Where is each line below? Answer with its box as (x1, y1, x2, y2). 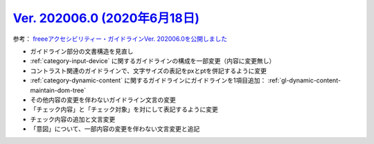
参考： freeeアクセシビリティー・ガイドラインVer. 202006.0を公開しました (12, 35, 228, 43)
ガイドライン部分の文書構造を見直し (30, 47, 134, 55)
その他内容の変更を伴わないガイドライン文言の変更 (30, 96, 176, 104)
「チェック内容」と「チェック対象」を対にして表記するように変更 (30, 105, 218, 114)
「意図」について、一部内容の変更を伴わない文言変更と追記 (30, 125, 200, 133)
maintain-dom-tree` (30, 86, 87, 94)
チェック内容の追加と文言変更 (30, 115, 116, 123)
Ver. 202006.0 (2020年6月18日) (12, 10, 200, 26)
